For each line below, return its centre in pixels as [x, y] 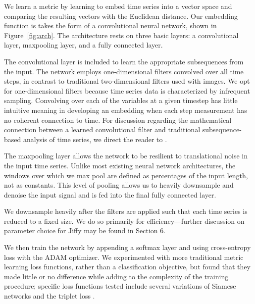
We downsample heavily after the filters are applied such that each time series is [126, 211]
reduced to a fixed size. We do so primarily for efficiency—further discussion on [124, 221]
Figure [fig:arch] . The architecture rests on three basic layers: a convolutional [121, 35]
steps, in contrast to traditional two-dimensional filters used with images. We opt [127, 81]
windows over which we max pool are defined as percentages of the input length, [126, 175]
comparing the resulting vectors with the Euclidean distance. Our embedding [121, 16]
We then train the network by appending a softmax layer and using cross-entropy [127, 247]
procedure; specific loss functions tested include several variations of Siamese [120, 286]
